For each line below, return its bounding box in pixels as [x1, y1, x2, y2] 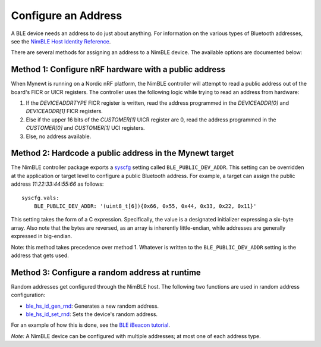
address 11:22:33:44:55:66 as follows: [11, 180, 104, 187]
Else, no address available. [26, 133, 92, 140]
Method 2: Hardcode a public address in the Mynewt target [11, 148, 234, 158]
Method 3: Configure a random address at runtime [11, 267, 202, 277]
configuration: [11, 292, 46, 299]
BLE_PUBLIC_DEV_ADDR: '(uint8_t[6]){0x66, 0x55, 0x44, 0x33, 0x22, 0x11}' [33, 203, 257, 210]
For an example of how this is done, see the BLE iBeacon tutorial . [11, 321, 171, 329]
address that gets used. [11, 252, 70, 259]
